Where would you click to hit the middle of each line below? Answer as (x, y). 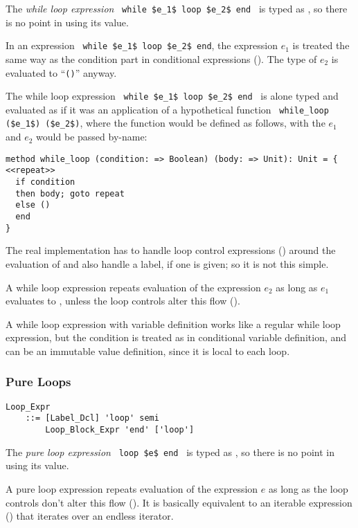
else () (33, 205)
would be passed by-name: (92, 137)
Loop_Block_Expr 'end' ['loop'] (120, 430)
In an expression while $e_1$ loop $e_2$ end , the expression (142, 45)
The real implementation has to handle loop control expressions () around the (171, 250)
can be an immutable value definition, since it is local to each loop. (148, 351)
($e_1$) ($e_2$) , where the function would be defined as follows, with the (165, 123)
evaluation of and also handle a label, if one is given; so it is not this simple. (167, 263)
